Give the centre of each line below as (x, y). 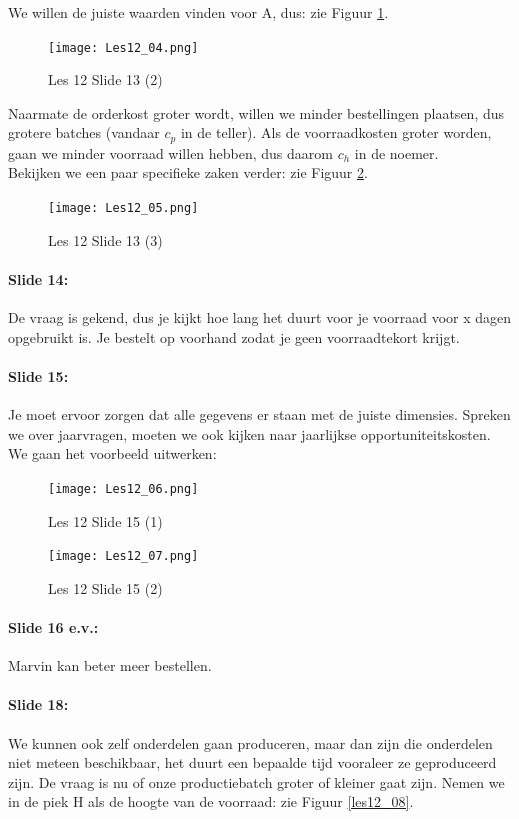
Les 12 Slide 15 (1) (105, 520)
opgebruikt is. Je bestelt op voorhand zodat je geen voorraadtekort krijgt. (234, 336)
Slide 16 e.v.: (53, 626)
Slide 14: (38, 278)
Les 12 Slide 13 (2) (105, 79)
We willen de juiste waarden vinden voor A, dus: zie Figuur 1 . (198, 12)
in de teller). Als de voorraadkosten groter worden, (336, 132)
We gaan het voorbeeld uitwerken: (112, 453)
